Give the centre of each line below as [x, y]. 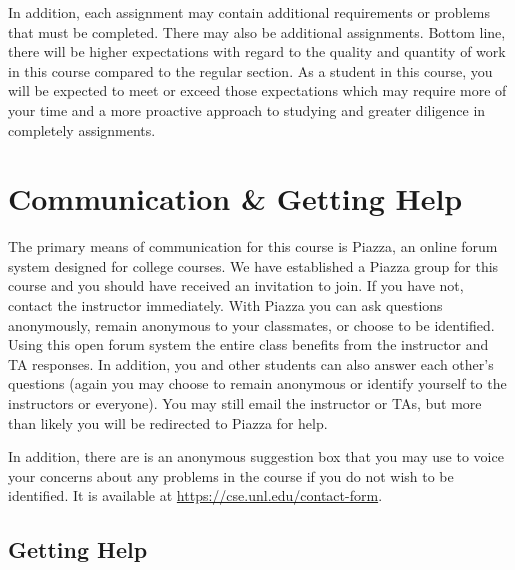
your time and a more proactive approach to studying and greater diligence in [247, 109]
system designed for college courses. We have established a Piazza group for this [253, 265]
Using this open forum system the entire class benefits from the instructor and [248, 344]
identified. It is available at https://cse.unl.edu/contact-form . [195, 495]
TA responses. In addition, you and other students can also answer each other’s [251, 363]
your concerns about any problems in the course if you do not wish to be [231, 475]
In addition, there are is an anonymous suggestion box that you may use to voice [256, 456]
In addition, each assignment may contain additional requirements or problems [249, 12]
